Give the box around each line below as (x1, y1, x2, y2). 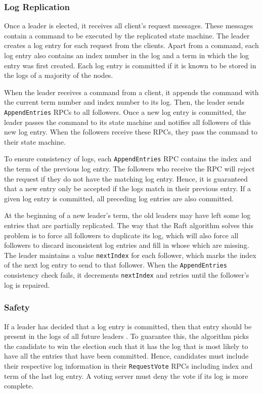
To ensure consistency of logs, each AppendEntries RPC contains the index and (4, 153, 251, 164)
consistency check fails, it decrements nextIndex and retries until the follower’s (4, 270, 249, 280)
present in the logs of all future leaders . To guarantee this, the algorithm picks (4, 331, 249, 341)
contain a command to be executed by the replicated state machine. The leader (4, 30, 250, 40)
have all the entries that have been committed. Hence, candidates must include (4, 351, 249, 361)
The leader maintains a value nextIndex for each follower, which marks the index (4, 249, 256, 260)
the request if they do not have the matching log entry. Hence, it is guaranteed (4, 173, 248, 184)
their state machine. (4, 136, 66, 147)
